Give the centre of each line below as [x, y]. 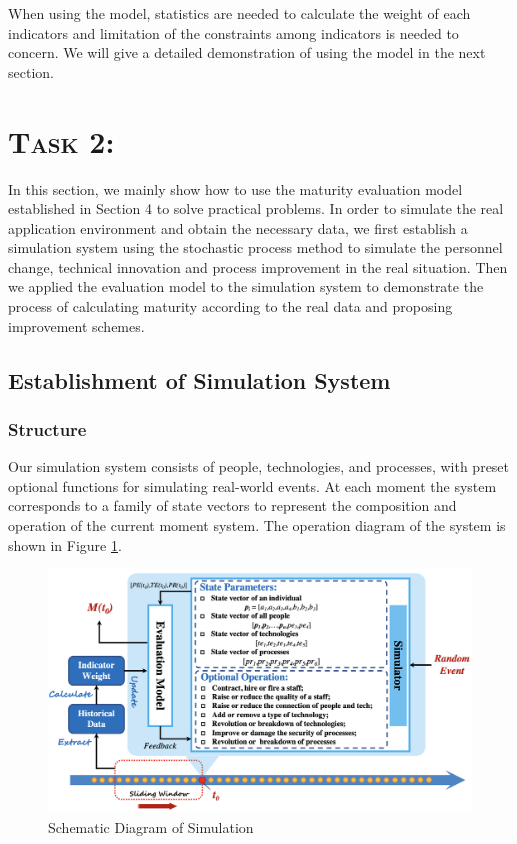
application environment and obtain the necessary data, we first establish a [238, 227]
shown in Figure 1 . [65, 544]
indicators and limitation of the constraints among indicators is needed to [233, 32]
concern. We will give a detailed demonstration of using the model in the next [247, 52]
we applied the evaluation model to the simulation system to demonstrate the [246, 286]
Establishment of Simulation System [199, 379]
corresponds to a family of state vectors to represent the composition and [232, 505]
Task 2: [61, 140]
